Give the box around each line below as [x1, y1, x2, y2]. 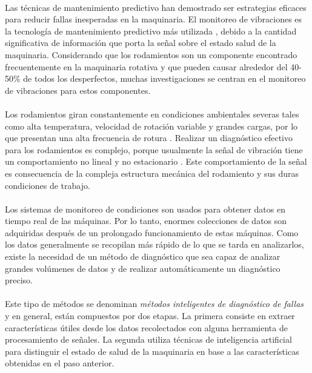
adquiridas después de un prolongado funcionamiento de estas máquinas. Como [5, 226, 299, 239]
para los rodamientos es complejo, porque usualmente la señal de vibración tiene [5, 143, 303, 156]
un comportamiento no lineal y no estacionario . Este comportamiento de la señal [5, 155, 307, 168]
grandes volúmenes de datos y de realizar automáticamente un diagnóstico [5, 262, 280, 274]
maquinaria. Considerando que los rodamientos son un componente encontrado [5, 48, 297, 61]
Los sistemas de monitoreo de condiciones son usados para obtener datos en [5, 202, 285, 215]
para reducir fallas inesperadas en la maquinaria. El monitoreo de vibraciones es [5, 13, 302, 25]
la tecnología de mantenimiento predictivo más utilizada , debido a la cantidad [5, 24, 297, 37]
